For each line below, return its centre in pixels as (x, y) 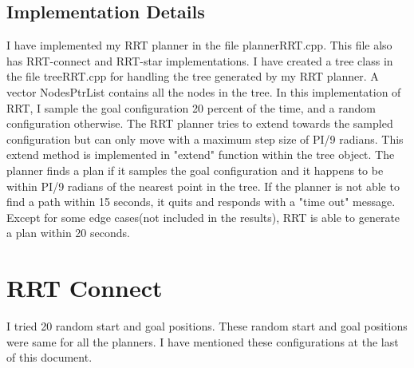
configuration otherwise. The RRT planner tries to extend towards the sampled (200, 123)
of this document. (49, 357)
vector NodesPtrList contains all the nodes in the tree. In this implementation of (204, 91)
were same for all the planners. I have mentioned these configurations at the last (203, 341)
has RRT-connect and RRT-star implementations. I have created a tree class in (200, 60)
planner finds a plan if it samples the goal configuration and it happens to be (195, 170)
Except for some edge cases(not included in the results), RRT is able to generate (203, 217)
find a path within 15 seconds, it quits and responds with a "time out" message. (201, 202)
